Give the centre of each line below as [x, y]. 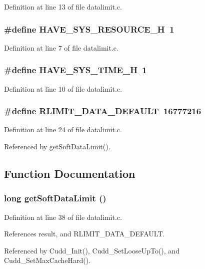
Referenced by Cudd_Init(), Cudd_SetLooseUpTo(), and [92, 250]
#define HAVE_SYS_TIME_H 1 [75, 70]
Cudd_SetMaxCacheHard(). [47, 260]
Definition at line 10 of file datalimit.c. [63, 88]
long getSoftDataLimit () [55, 198]
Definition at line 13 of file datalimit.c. [63, 7]
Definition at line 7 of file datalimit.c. [61, 47]
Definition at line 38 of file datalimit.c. [63, 217]
